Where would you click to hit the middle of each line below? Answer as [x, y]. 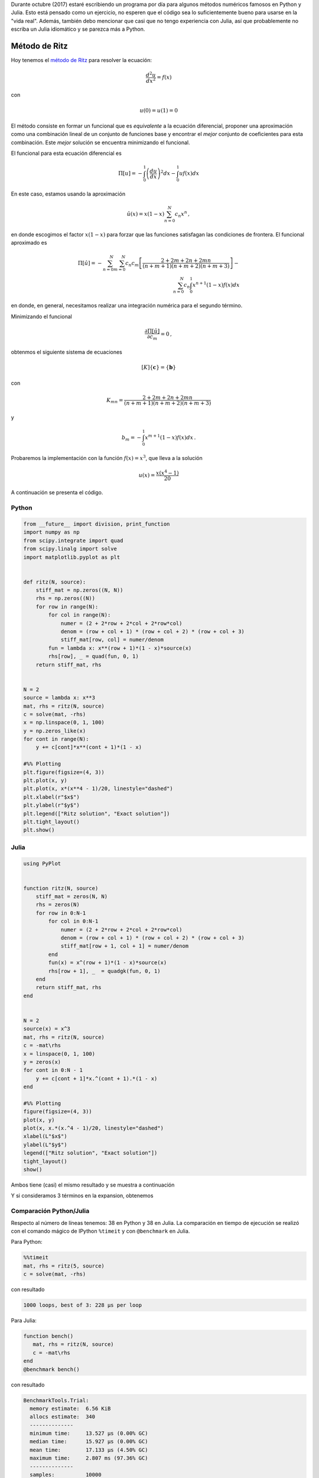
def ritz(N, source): [55, 582]
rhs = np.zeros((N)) [66, 598]
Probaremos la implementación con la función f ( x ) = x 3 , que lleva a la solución [107, 458]
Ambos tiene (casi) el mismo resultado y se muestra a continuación [93, 1185]
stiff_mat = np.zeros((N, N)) [79, 590]
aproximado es [29, 243]
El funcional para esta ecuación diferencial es [66, 153]
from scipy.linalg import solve [70, 549]
